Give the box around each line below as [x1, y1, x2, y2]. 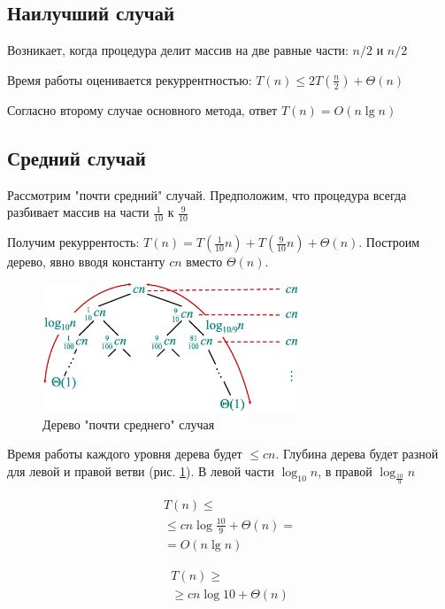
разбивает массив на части [7, 203, 150, 221]
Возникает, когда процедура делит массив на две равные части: [7, 41, 349, 59]
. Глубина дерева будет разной [275, 444, 439, 463]
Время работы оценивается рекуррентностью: [7, 70, 252, 89]
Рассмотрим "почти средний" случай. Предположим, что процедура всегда [7, 185, 407, 204]
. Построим [358, 233, 420, 251]
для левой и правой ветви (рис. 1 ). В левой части [7, 462, 274, 481]
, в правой [318, 462, 372, 481]
